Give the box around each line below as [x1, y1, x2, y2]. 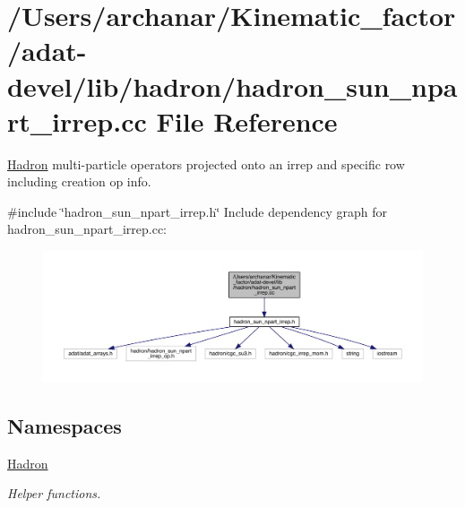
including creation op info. [7, 172, 151, 191]
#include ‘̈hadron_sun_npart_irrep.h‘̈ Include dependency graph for [7, 202, 387, 220]
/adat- [7, 32, 87, 69]
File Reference [156, 102, 338, 139]
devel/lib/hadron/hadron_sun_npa [7, 67, 458, 104]
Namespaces [7, 412, 122, 440]
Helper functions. [7, 484, 101, 503]
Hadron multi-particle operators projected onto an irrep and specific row [7, 154, 405, 173]
